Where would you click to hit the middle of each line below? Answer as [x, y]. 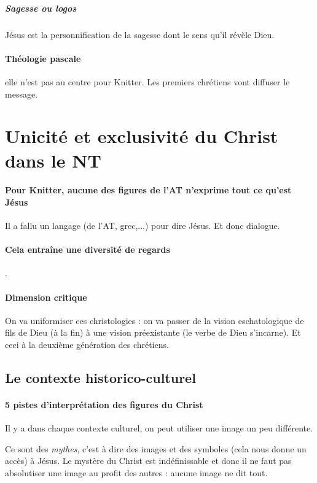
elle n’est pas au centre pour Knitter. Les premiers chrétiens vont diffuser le [147, 81]
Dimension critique [46, 297]
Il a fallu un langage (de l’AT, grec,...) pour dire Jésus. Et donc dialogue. [143, 226]
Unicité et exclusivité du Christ [142, 136]
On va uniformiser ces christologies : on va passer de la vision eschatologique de [155, 320]
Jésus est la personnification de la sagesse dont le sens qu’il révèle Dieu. [140, 34]
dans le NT [53, 160]
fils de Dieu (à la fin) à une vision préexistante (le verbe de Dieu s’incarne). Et [153, 332]
